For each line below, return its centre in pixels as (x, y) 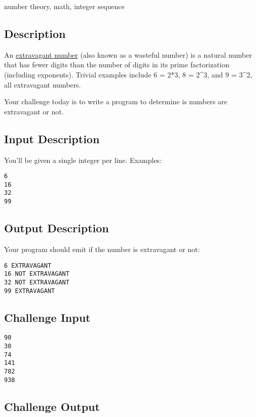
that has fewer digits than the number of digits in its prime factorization (117, 65)
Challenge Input (47, 317)
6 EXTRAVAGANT (28, 265)
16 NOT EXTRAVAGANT (37, 274)
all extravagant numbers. (43, 84)
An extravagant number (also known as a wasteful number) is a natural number (128, 54)
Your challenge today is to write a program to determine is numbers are (116, 101)
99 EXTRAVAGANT (30, 291)
